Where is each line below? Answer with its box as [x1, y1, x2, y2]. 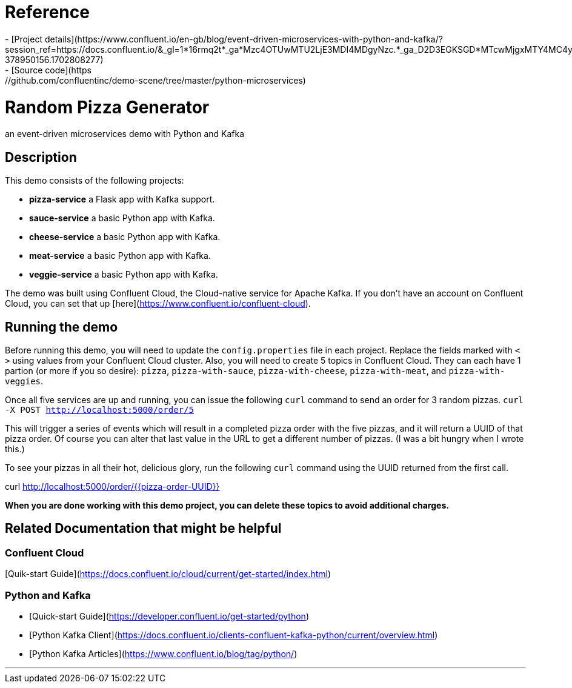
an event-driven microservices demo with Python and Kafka [5, 129, 245, 139]
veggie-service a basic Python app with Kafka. [29, 269, 218, 280]
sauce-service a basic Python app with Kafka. [29, 213, 215, 224]
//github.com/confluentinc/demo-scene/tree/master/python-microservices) [5, 75, 306, 85]
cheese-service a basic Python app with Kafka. [29, 232, 221, 242]
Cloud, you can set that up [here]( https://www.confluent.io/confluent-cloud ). [5, 298, 311, 309]
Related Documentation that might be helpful [5, 521, 282, 536]
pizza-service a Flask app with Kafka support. [29, 194, 215, 205]
